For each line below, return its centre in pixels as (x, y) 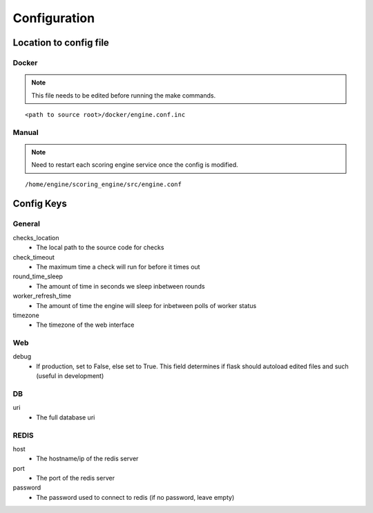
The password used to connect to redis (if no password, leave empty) (135, 497)
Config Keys (40, 204)
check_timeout (34, 257)
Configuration (54, 18)
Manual (26, 132)
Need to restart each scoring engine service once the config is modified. (135, 165)
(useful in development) (70, 376)
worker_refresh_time (42, 296)
